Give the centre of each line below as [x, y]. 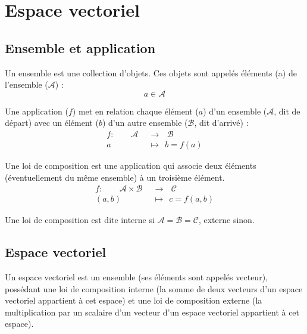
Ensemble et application [80, 47]
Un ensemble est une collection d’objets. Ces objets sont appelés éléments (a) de [151, 72]
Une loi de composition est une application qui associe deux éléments [131, 166]
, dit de [287, 111]
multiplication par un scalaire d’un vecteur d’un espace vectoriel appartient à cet [152, 312]
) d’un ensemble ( [235, 111]
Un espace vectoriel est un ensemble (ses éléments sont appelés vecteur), [136, 277]
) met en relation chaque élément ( [135, 111]
